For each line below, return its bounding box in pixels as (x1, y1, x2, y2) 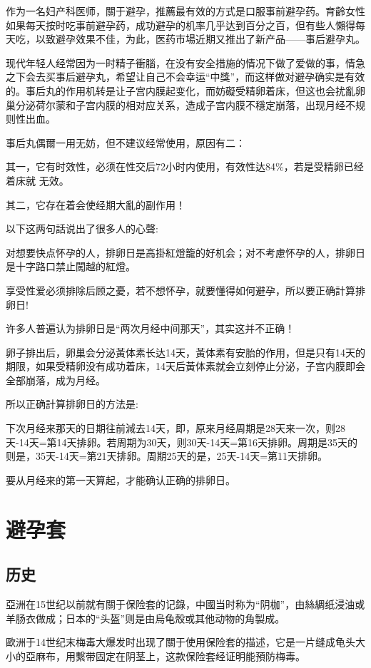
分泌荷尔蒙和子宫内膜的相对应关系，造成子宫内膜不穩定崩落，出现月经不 (15, 97, 355, 112)
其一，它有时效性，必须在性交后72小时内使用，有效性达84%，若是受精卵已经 (6, 159, 364, 174)
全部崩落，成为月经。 (6, 372, 106, 387)
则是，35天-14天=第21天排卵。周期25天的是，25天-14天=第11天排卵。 (6, 448, 328, 463)
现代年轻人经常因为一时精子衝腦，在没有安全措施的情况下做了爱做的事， (6, 55, 345, 70)
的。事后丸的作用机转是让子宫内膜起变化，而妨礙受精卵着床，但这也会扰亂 (6, 83, 355, 98)
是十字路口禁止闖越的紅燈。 (6, 259, 136, 274)
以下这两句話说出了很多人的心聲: (6, 221, 158, 236)
